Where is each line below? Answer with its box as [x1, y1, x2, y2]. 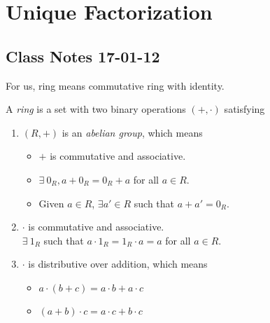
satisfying [224, 102, 265, 116]
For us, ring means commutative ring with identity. [6, 78, 225, 92]
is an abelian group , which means [62, 125, 203, 139]
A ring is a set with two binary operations [6, 102, 186, 116]
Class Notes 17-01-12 [6, 45, 160, 67]
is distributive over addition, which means [28, 256, 208, 271]
